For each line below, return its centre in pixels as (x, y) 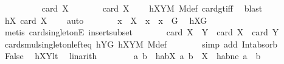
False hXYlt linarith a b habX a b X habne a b (133, 56)
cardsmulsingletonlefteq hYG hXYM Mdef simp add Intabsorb (141, 44)
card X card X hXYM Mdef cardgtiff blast (152, 8)
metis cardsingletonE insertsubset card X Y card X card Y (142, 32)
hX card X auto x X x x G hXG (106, 20)
